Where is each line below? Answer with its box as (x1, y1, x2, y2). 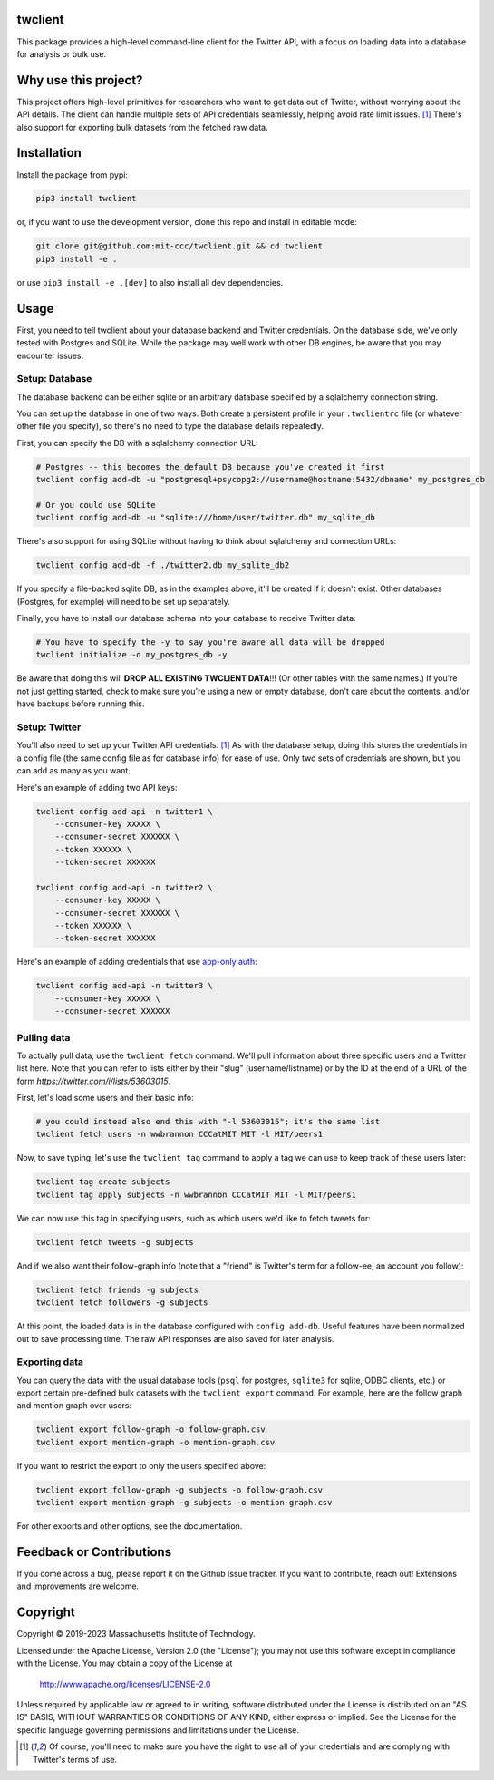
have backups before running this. (16, 698, 145, 709)
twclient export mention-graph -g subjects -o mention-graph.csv (35, 1497, 333, 1508)
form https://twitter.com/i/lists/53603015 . (16, 1075, 171, 1086)
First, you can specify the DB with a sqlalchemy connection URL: (16, 437, 258, 448)
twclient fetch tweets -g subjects (35, 1237, 194, 1247)
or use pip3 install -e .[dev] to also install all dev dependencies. (16, 277, 284, 287)
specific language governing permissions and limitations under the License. (16, 1724, 299, 1736)
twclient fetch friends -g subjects (35, 1284, 199, 1295)
